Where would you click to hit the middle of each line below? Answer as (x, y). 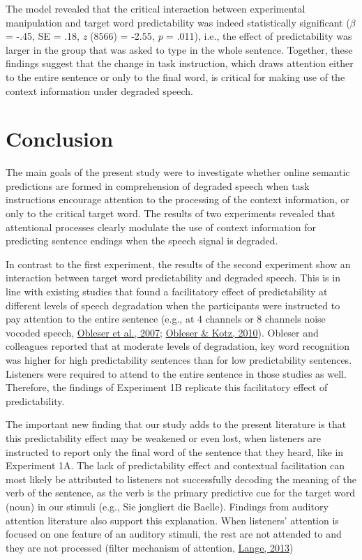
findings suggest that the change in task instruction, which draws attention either (180, 63)
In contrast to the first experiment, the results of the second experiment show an (178, 264)
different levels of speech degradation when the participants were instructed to (173, 305)
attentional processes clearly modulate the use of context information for (161, 227)
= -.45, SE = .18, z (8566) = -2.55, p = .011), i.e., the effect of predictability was (179, 36)
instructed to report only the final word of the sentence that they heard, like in (175, 451)
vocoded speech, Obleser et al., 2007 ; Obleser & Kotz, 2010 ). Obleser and (162, 332)
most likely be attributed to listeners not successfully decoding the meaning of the (181, 479)
